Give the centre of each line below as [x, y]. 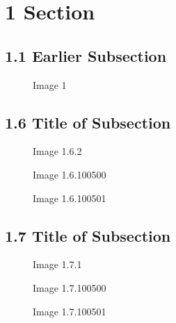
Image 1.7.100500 [70, 287]
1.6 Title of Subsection [88, 122]
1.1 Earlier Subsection [86, 55]
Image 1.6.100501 [70, 198]
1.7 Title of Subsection [88, 235]
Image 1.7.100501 [70, 311]
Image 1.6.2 [57, 151]
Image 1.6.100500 [70, 174]
